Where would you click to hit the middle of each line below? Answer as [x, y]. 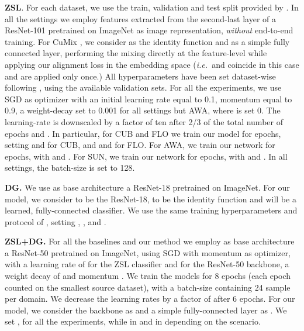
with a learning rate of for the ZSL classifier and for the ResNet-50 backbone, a [147, 264]
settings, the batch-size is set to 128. [70, 168]
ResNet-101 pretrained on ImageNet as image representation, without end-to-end [149, 30]
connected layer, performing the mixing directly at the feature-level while [136, 53]
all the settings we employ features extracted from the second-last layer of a [141, 18]
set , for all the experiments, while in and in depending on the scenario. [133, 321]
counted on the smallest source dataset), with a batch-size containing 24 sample [148, 287]
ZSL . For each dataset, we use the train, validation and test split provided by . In [152, 7]
